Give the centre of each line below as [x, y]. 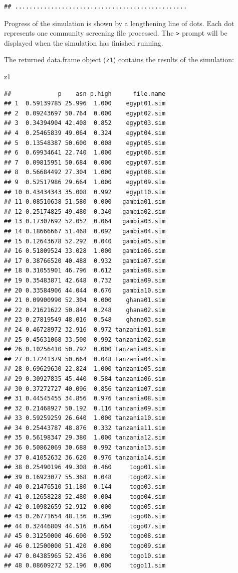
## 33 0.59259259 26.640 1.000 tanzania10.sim [85, 418]
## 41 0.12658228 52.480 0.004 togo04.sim [85, 497]
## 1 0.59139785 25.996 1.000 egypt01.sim [85, 104]
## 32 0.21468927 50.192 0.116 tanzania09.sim [85, 408]
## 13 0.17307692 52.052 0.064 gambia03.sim [85, 222]
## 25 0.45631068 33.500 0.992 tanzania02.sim [85, 339]
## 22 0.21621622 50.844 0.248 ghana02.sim [85, 310]
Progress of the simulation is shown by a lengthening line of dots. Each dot [119, 23]
